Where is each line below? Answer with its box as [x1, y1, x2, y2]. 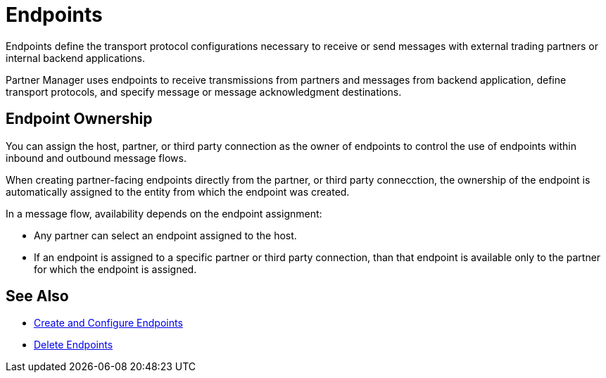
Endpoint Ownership [6, 110, 153, 128]
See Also [6, 287, 69, 305]
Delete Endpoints [34, 339, 113, 351]
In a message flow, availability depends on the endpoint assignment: [6, 207, 322, 220]
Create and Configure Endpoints [34, 317, 183, 329]
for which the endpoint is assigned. [34, 263, 197, 275]
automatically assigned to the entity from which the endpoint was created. [6, 185, 350, 198]
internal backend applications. [6, 51, 145, 64]
